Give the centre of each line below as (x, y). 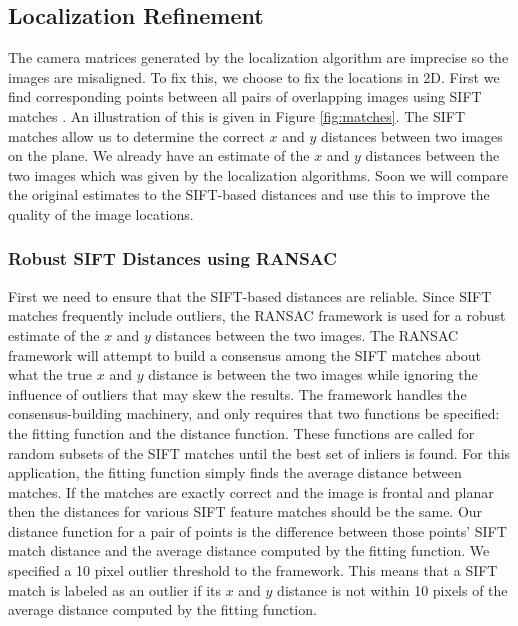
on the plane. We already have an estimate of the (159, 155)
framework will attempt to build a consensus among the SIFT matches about (245, 354)
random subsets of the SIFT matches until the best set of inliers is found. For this (259, 452)
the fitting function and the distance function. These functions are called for (241, 432)
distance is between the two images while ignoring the (313, 374)
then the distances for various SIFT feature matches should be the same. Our (245, 511)
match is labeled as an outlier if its (114, 589)
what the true (50, 374)
